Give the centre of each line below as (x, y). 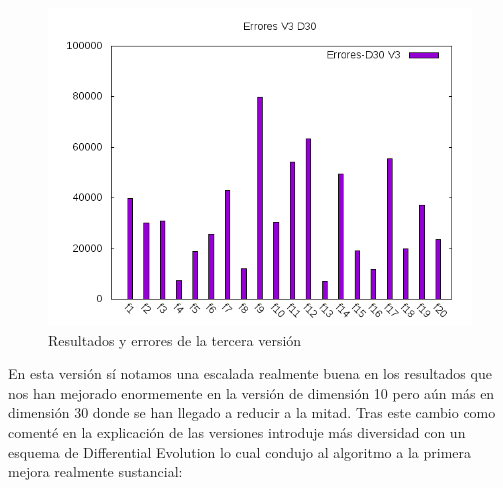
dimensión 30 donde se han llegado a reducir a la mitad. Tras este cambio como (252, 412)
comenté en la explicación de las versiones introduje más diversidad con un (237, 431)
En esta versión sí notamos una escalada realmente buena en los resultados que (250, 373)
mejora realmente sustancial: (95, 471)
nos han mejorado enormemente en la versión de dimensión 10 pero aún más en (251, 392)
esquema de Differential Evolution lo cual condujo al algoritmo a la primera (240, 451)
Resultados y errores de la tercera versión (175, 339)
